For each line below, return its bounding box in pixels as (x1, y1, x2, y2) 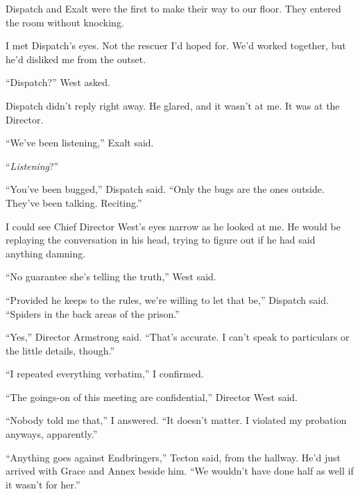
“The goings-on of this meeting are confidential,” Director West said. (6, 389, 298, 404)
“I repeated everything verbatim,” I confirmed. (6, 366, 204, 381)
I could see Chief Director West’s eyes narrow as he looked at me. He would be (6, 219, 341, 233)
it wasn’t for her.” (6, 477, 80, 491)
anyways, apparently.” (6, 427, 98, 441)
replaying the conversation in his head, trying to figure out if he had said (6, 232, 316, 247)
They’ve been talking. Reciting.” (6, 195, 142, 210)
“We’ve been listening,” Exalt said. (6, 135, 154, 150)
